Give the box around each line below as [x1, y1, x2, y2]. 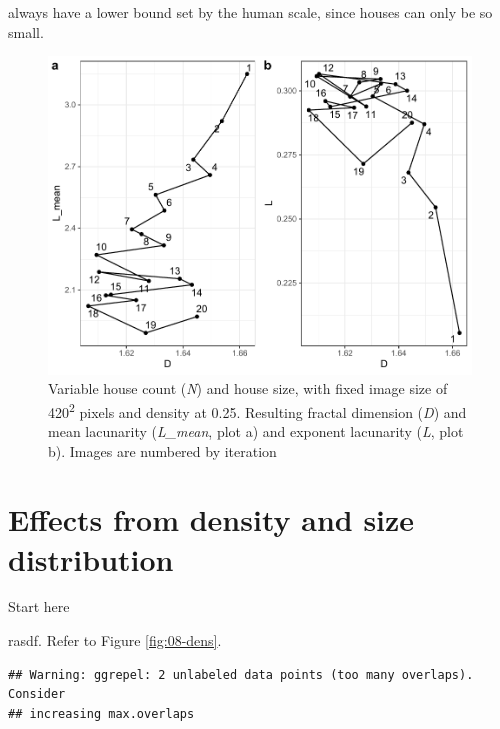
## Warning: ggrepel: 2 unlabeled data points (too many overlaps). [8, 667, 474, 682]
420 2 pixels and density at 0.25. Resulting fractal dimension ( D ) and [48, 398, 467, 422]
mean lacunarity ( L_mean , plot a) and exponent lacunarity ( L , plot [48, 420, 464, 441]
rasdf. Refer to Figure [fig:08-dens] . [8, 630, 222, 651]
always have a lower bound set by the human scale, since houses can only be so [8, 2, 493, 22]
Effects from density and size [8, 499, 415, 540]
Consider [8, 687, 66, 702]
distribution [8, 538, 174, 579]
